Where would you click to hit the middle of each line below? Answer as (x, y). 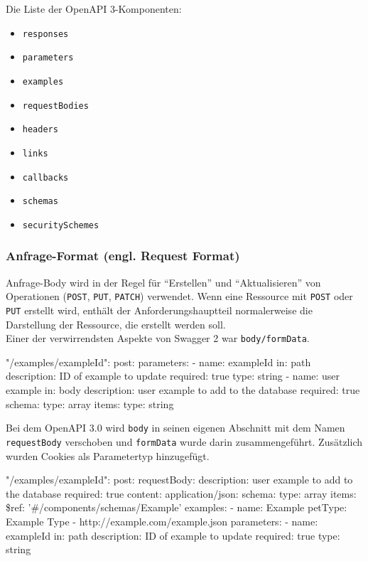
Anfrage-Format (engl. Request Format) (123, 256)
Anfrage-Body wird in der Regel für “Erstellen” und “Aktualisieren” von (163, 282)
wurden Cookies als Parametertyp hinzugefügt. (108, 455)
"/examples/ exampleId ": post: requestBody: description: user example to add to (179, 480)
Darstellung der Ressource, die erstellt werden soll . (116, 324)
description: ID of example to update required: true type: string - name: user (173, 376)
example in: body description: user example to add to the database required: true (183, 390)
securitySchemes (61, 225)
